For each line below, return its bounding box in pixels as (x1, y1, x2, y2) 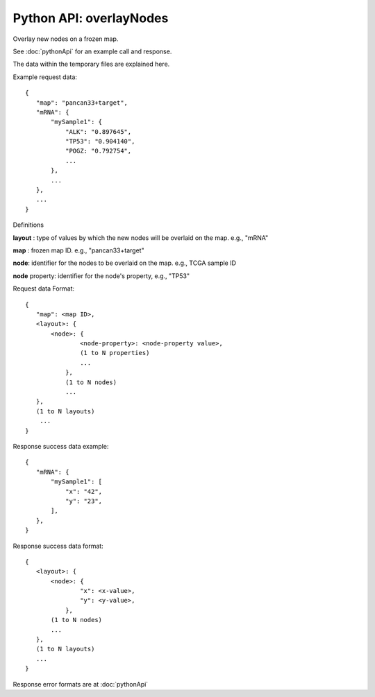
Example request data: (12, 73, 78, 81)
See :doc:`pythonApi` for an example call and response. (12, 47, 172, 55)
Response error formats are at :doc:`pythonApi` (12, 680, 149, 688)
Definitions (12, 221, 44, 229)
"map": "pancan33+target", (35, 98, 128, 107)
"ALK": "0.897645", (65, 128, 132, 135)
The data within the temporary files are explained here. (12, 60, 170, 69)
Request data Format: (12, 284, 75, 293)
